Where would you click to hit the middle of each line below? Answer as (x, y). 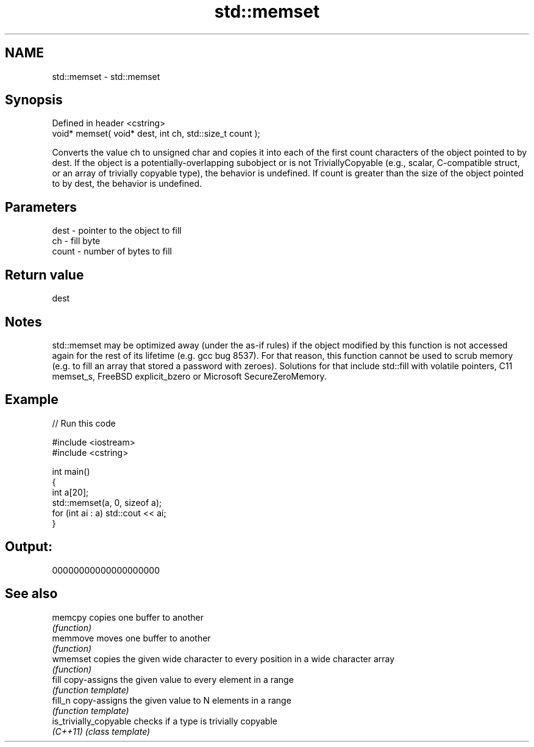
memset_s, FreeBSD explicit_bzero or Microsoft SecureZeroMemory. (189, 376)
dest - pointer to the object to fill (117, 231)
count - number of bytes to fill (112, 251)
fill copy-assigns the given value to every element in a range (173, 679)
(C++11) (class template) (101, 731)
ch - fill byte (76, 241)
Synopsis (34, 100)
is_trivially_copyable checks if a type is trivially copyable (165, 721)
